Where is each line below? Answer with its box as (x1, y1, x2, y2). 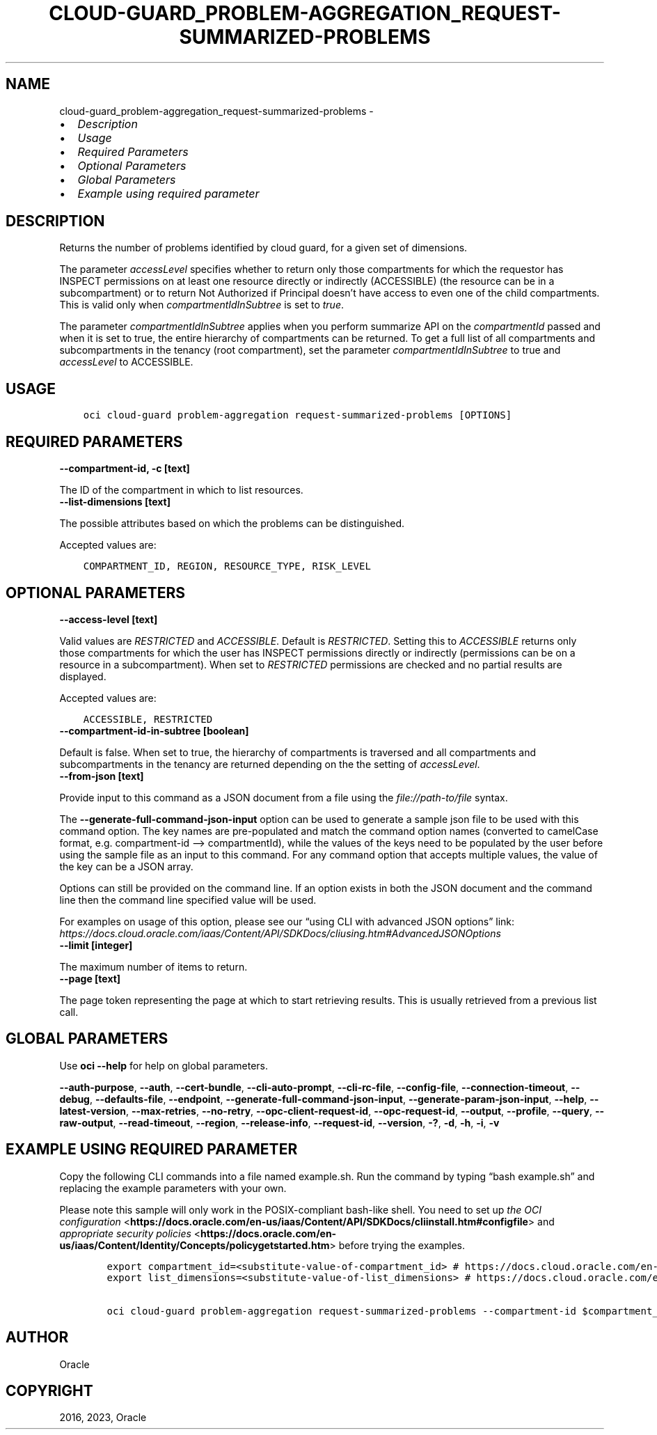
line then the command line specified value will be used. (59, 893, 317, 906)
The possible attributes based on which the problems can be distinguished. (59, 517, 405, 530)
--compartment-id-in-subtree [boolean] (59, 724, 249, 737)
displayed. (59, 670, 106, 682)
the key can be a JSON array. (59, 860, 193, 872)
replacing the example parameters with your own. (59, 1182, 287, 1194)
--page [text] (59, 972, 121, 985)
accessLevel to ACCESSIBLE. (59, 356, 193, 368)
